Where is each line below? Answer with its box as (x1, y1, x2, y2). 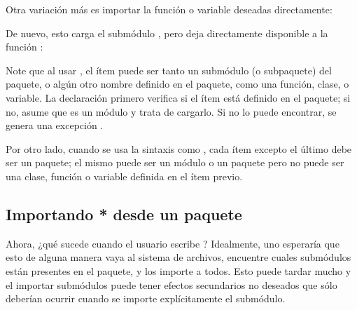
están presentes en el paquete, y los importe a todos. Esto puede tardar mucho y (6, 263, 351, 278)
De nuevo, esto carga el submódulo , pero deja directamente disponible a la (6, 25, 328, 40)
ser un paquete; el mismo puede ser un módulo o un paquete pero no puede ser (6, 155, 344, 170)
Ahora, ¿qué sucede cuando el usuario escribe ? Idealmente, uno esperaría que (6, 236, 339, 250)
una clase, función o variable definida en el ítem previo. (6, 168, 243, 183)
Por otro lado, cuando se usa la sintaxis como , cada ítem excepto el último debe (6, 141, 352, 156)
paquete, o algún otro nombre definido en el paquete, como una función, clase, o (6, 76, 349, 91)
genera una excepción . (6, 118, 104, 133)
